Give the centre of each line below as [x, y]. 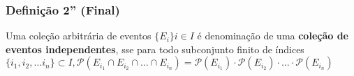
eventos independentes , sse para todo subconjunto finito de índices [155, 49]
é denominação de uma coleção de [273, 36]
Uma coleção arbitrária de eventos [79, 36]
